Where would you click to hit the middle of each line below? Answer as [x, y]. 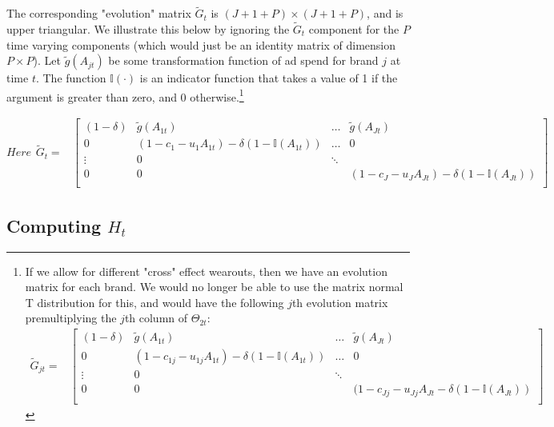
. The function [71, 78]
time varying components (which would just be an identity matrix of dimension [201, 44]
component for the [354, 29]
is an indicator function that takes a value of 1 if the [269, 78]
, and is [385, 13]
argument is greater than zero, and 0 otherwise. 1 [125, 95]
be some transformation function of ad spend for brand [243, 60]
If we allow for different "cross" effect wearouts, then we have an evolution [206, 271]
